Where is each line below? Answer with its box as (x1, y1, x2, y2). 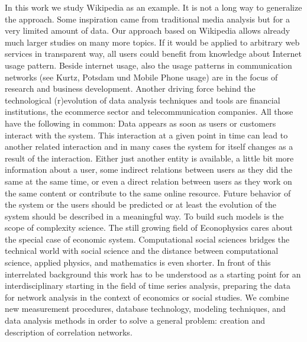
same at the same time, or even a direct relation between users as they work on (5, 175, 292, 187)
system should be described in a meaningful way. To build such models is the (5, 209, 284, 222)
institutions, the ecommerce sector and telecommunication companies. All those (5, 105, 293, 118)
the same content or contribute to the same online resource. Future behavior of (5, 186, 291, 199)
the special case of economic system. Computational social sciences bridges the (5, 233, 290, 245)
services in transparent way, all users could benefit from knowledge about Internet (5, 47, 302, 60)
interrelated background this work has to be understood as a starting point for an (5, 267, 301, 280)
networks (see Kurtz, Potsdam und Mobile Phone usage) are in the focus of (5, 70, 278, 83)
